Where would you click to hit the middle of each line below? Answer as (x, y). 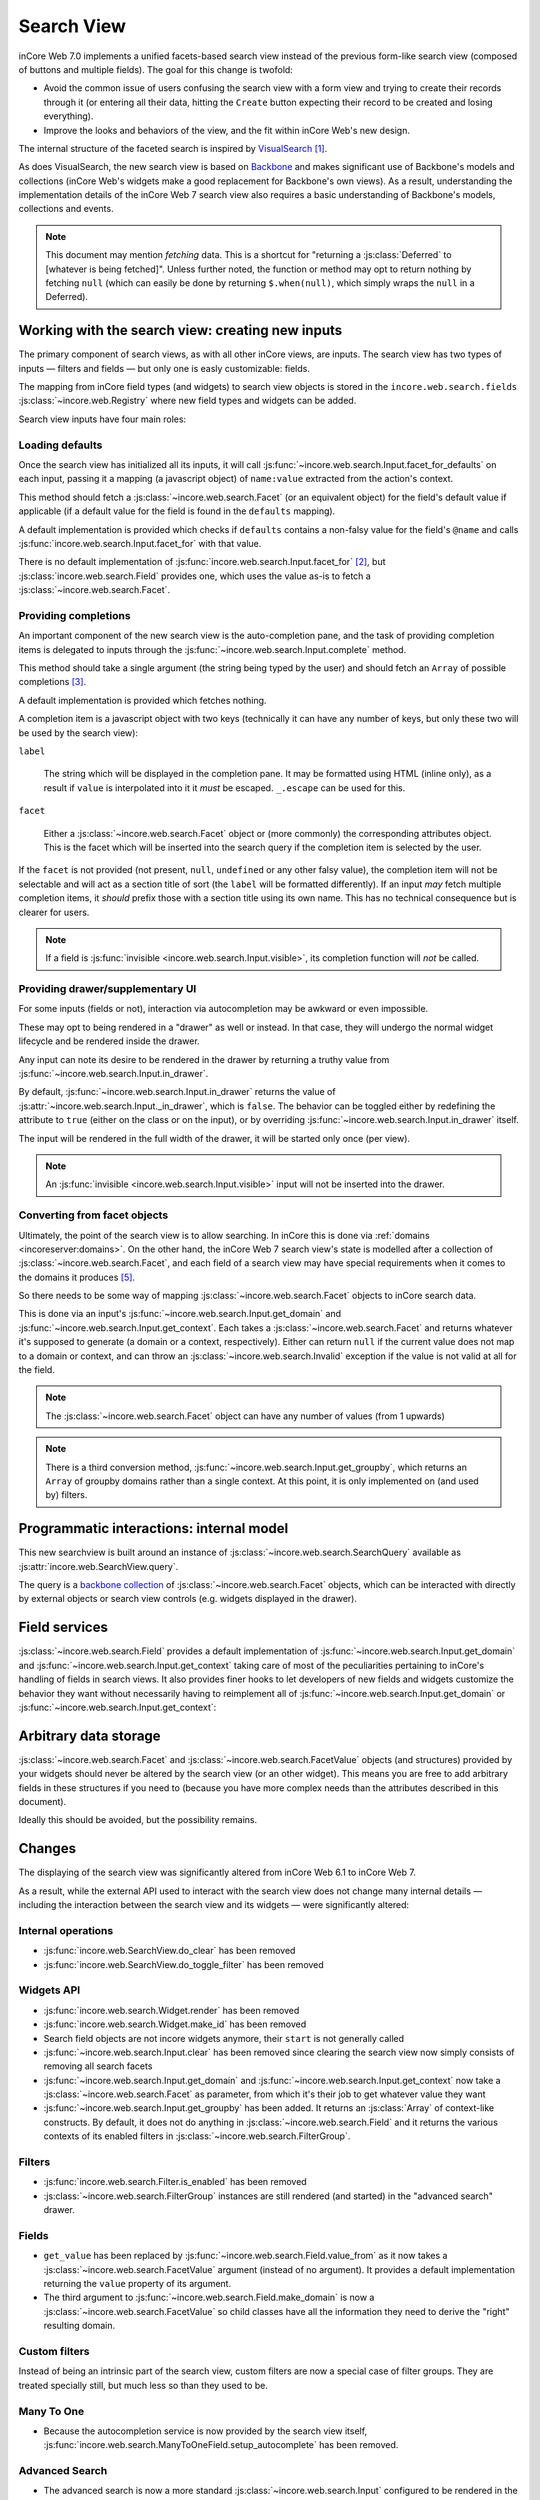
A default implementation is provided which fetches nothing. (142, 700)
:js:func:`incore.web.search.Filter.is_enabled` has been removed (175, 2182)
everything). (68, 116)
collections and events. (66, 209)
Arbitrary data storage (89, 1735)
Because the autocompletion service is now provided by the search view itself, (205, 2431)
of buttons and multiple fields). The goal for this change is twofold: (156, 69)
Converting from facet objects (93, 1215)
